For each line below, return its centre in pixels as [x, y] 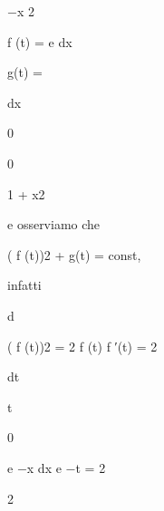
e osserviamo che [54, 224]
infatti [24, 285]
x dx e [44, 467]
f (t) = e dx [40, 41]
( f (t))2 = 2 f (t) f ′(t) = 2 [82, 346]
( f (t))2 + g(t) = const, [74, 254]
